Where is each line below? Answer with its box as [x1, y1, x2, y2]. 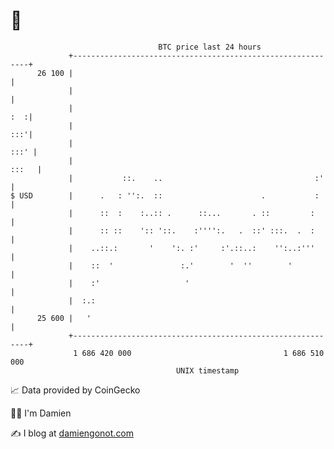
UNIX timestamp [175, 365, 240, 376]
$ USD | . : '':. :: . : [10, 190, 320, 201]
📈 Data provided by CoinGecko [10, 384, 141, 396]
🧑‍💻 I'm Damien [10, 407, 72, 419]
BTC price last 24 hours [158, 42, 262, 52]
